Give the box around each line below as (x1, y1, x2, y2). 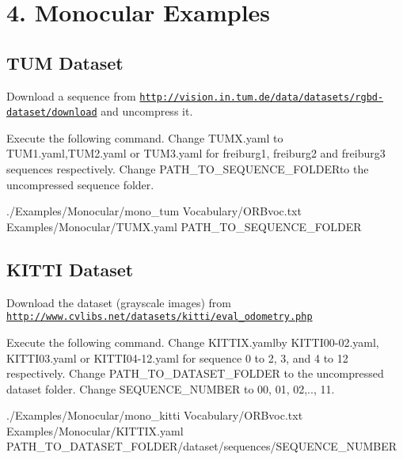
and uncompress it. (101, 103, 193, 120)
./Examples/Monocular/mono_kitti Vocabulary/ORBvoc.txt (6, 407, 303, 424)
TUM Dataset (6, 50, 124, 74)
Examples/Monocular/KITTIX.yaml (6, 422, 184, 439)
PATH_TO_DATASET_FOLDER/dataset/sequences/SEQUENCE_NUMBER (6, 438, 397, 454)
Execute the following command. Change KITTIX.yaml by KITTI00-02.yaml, (6, 333, 379, 350)
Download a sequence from (6, 87, 136, 104)
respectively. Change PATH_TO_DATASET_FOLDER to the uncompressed (6, 365, 384, 382)
